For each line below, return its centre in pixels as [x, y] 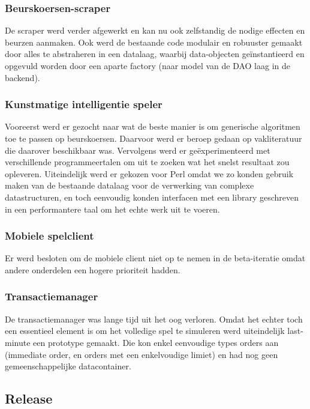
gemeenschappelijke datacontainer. [68, 366]
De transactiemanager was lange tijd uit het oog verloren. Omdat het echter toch [154, 319]
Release [29, 398]
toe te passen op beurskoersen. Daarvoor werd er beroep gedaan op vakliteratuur [154, 138]
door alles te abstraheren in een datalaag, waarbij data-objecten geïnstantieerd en [155, 54]
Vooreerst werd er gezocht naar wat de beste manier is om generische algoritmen [153, 126]
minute [18, 342]
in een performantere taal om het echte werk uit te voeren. [112, 209]
